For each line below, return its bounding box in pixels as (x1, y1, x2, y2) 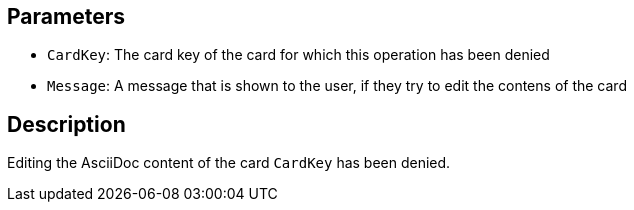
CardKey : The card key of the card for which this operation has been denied (47, 46, 550, 64)
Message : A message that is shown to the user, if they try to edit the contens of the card (47, 77, 627, 95)
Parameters (7, 4, 125, 29)
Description (7, 111, 126, 137)
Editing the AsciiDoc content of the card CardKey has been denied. (7, 154, 451, 172)
